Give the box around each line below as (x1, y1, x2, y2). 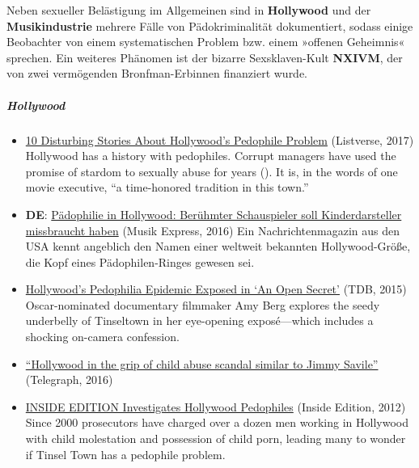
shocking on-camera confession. (25, 328, 180, 345)
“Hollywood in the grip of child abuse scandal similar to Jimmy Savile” (25, 355, 379, 372)
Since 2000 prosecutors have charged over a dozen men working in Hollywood (25, 414, 409, 431)
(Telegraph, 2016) (25, 371, 113, 388)
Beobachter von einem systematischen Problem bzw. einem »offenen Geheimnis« (6, 33, 405, 50)
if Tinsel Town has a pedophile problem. (25, 445, 226, 462)
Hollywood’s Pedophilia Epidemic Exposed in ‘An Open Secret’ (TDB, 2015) (25, 280, 407, 297)
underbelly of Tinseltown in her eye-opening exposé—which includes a (25, 312, 374, 329)
